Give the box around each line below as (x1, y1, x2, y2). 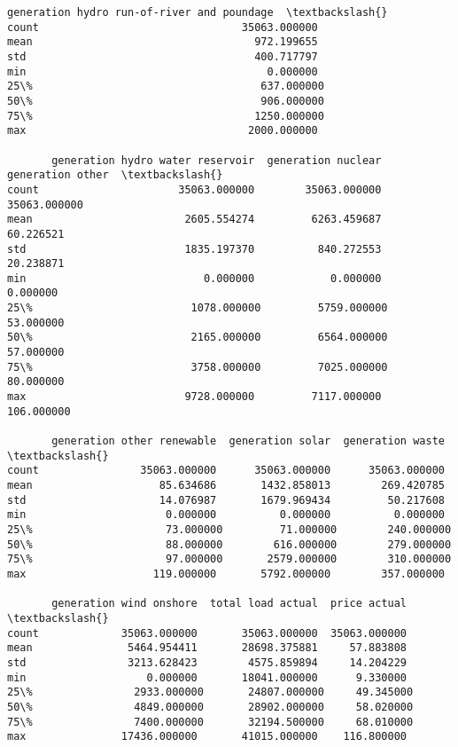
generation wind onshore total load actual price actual (51, 597, 408, 610)
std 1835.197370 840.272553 (7, 242, 382, 256)
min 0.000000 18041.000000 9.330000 (7, 671, 408, 684)
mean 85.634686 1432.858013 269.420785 (7, 479, 445, 491)
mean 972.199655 (7, 35, 318, 49)
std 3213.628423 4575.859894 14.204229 (7, 656, 408, 669)
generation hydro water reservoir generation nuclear (51, 153, 382, 167)
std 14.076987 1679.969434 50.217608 (7, 493, 445, 507)
